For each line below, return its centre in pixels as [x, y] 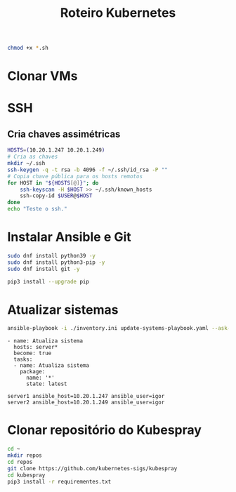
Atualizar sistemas [63, 310]
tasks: [23, 359]
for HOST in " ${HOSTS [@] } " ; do [53, 183]
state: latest [47, 384]
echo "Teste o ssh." [38, 209]
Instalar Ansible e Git [69, 237]
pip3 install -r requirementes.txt [59, 481]
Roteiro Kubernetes [118, 13]
